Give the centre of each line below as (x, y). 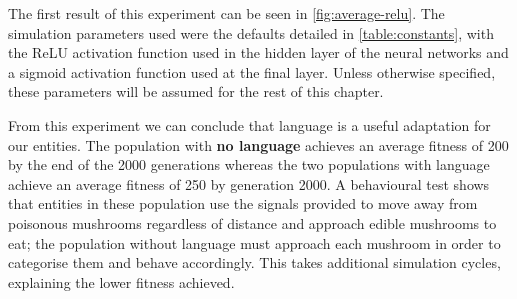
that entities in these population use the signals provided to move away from (243, 203)
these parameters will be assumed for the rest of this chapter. (196, 91)
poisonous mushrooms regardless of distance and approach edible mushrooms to (252, 222)
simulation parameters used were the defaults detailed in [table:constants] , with (251, 32)
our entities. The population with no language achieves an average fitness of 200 (258, 144)
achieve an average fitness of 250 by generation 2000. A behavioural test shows (249, 183)
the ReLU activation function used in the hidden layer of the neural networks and (258, 52)
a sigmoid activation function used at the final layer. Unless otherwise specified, (252, 71)
